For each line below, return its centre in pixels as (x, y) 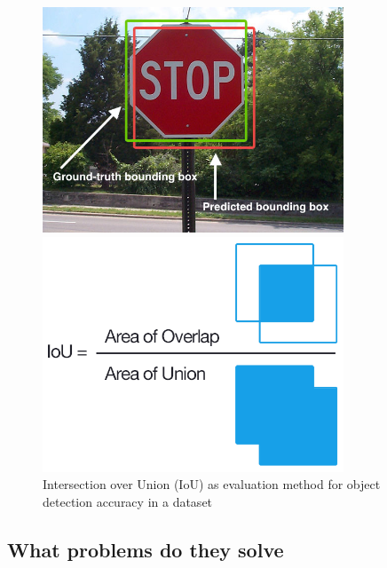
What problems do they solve (146, 549)
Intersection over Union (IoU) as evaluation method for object (212, 484)
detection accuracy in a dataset (128, 501)
